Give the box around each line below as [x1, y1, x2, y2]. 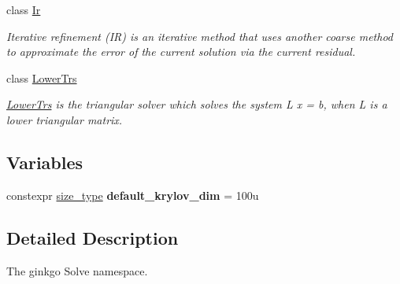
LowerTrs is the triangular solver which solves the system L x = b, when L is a [6, 96, 387, 112]
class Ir [6, 2, 41, 17]
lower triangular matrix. [6, 111, 123, 127]
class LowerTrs [6, 69, 77, 86]
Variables [6, 149, 83, 174]
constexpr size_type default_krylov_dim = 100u [6, 186, 259, 203]
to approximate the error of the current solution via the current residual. [6, 43, 356, 60]
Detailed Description [6, 225, 179, 249]
